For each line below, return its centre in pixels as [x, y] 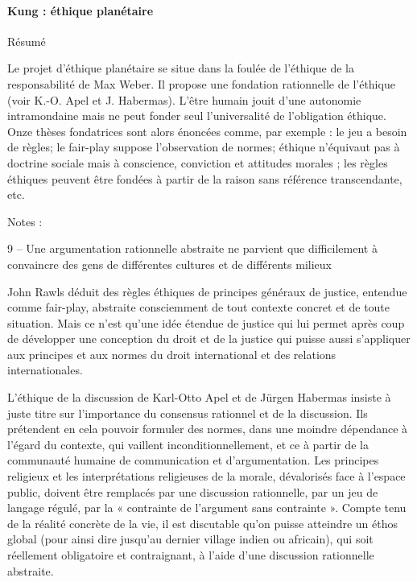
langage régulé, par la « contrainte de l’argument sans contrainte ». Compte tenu [207, 508]
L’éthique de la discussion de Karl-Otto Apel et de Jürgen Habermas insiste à [199, 397]
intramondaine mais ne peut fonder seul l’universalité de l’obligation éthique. [197, 116]
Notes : [25, 221]
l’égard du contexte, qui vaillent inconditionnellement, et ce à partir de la [188, 444]
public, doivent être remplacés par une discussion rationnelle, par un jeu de [193, 491]
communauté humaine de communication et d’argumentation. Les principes [193, 460]
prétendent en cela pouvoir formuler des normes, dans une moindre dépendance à [208, 429]
